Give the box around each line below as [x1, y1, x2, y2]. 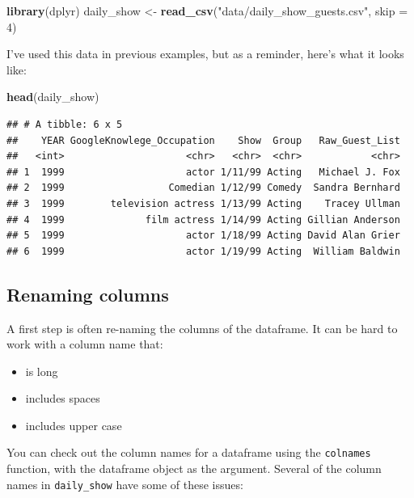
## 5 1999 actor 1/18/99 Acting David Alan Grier [6, 230, 400, 242]
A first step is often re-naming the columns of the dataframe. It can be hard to [6, 319, 398, 336]
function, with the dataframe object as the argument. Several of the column [6, 460, 382, 477]
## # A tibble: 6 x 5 [6, 118, 123, 130]
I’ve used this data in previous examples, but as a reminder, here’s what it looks [6, 45, 404, 62]
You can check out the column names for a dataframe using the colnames [6, 444, 371, 461]
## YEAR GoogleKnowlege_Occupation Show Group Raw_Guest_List [6, 134, 400, 146]
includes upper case [25, 416, 122, 433]
